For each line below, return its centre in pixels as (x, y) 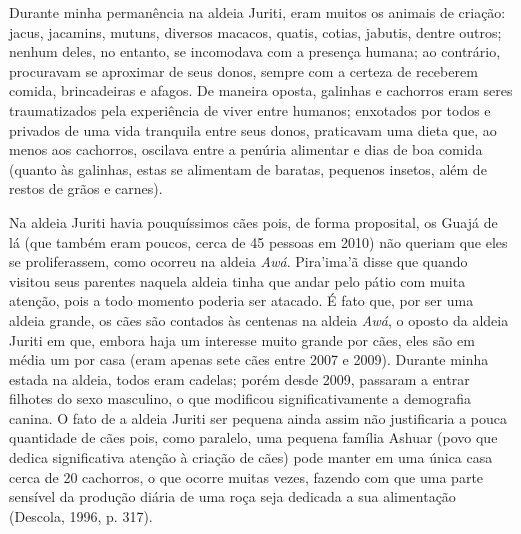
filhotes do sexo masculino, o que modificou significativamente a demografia (240, 398)
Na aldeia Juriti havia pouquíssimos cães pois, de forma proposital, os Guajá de (253, 221)
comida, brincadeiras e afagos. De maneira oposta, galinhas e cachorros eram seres (261, 90)
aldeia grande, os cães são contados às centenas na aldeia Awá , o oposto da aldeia (259, 319)
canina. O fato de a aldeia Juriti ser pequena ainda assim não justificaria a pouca (258, 417)
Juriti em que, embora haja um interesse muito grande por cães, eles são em (242, 339)
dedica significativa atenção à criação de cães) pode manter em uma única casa (251, 457)
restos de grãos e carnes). (86, 188)
